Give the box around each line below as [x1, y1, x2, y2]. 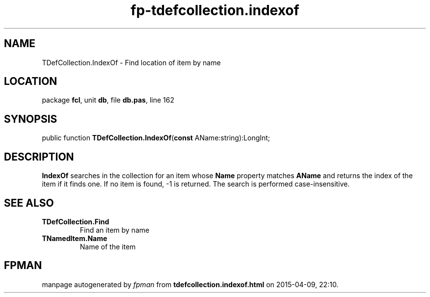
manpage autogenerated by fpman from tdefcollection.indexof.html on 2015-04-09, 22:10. [42, 280, 339, 289]
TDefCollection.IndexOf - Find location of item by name [42, 58, 221, 67]
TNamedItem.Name [42, 234, 107, 243]
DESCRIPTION [4, 150, 74, 163]
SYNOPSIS [4, 112, 57, 125]
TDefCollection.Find [42, 217, 109, 226]
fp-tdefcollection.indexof [131, 2, 299, 19]
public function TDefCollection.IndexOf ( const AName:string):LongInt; [42, 134, 270, 142]
